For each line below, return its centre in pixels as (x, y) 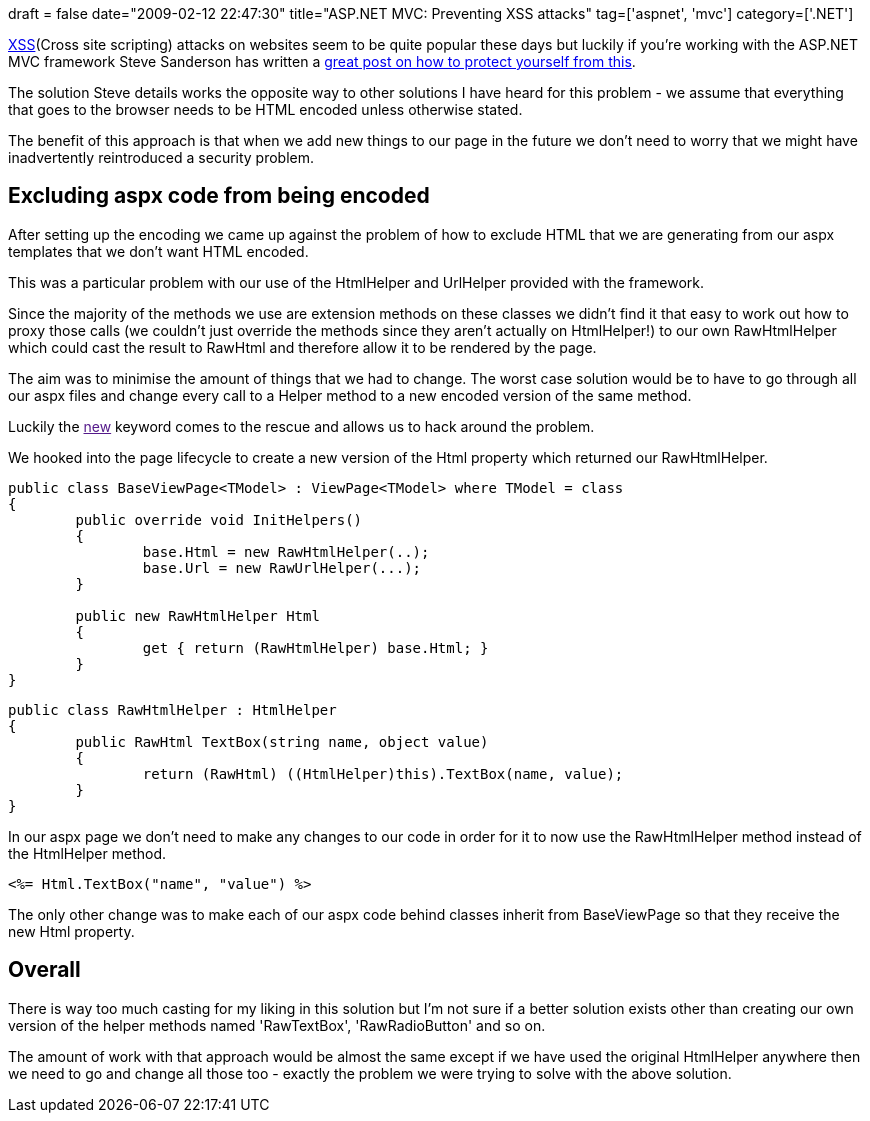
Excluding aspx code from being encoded (219, 196)
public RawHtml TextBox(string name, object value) (282, 741)
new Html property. (71, 931)
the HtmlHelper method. (87, 853)
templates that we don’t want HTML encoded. (158, 251)
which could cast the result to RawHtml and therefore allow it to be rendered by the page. (302, 347)
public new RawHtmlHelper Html (197, 615)
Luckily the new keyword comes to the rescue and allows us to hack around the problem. (301, 426)
